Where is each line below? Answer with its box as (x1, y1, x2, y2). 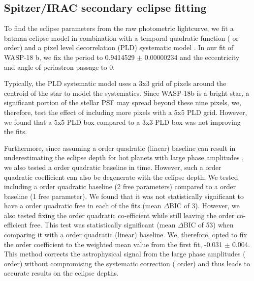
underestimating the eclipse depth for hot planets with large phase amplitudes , (4, 152, 244, 163)
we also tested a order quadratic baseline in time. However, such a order (4, 162, 222, 172)
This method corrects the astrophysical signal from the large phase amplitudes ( (4, 249, 246, 259)
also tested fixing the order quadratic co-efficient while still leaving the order (4, 210, 235, 220)
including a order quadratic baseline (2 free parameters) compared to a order (4, 181, 236, 192)
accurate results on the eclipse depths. (4, 268, 119, 278)
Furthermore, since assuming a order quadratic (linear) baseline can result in (4, 142, 236, 153)
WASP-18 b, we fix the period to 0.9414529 (4, 52, 135, 62)
